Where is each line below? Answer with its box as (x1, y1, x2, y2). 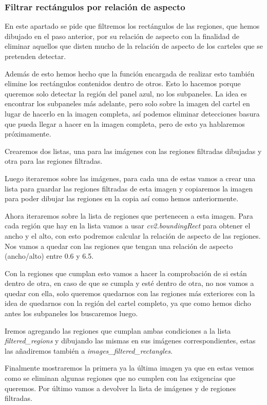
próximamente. (5, 128, 51, 139)
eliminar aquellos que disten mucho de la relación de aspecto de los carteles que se (5, 41, 263, 51)
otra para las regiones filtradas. (5, 156, 103, 166)
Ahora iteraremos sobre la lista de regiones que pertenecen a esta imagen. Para (5, 210, 253, 221)
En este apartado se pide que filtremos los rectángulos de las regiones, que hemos (5, 21, 260, 31)
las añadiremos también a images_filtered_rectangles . (5, 345, 173, 356)
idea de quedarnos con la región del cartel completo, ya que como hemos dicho (5, 298, 251, 308)
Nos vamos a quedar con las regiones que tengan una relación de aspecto (5, 240, 233, 251)
